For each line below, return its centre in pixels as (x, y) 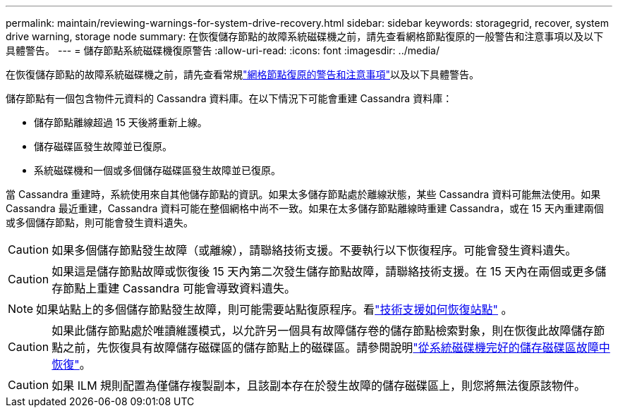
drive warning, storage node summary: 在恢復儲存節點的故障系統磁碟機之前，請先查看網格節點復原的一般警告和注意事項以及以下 (305, 36)
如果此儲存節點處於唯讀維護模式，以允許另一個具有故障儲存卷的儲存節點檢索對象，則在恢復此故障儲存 (323, 331)
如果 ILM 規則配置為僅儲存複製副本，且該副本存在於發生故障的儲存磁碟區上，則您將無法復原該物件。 (319, 386)
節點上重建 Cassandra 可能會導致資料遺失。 (180, 288)
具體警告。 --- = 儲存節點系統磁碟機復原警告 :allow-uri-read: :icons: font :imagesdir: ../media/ (223, 50)
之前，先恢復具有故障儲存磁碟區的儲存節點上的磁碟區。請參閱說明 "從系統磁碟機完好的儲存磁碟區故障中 (337, 347)
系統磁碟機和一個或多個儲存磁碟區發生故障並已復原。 (157, 170)
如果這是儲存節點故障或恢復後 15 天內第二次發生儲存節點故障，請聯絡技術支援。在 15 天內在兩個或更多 (323, 271)
